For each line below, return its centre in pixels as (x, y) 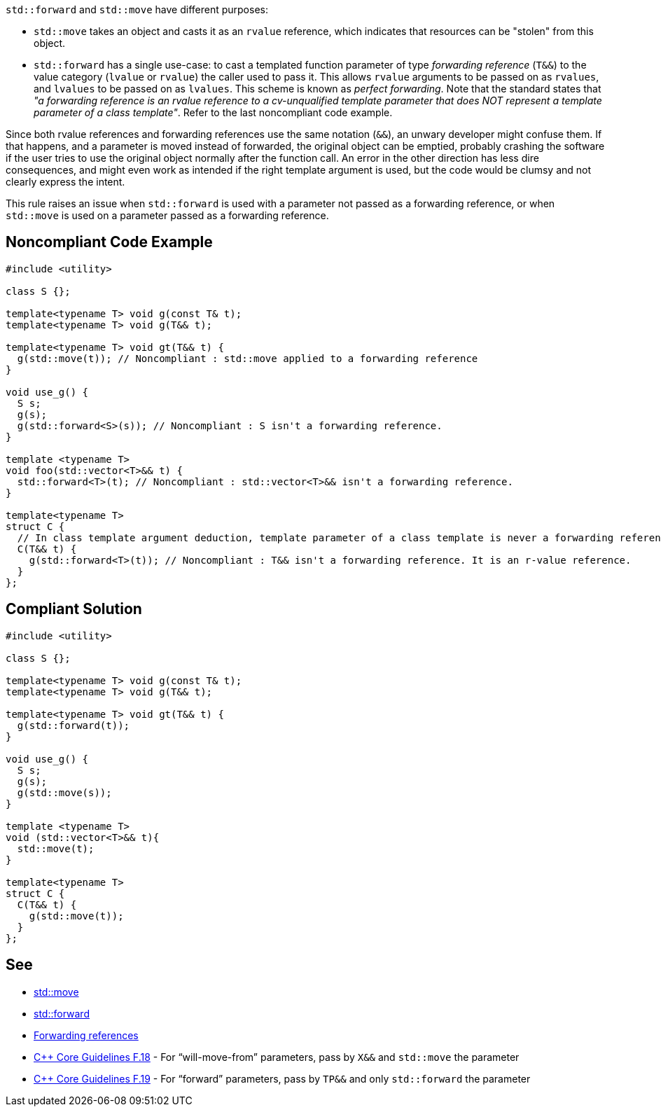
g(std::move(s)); (64, 792)
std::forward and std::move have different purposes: (137, 9)
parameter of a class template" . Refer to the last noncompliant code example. (213, 112)
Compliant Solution (74, 609)
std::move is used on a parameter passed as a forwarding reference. (167, 215)
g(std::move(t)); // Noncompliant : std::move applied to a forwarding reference (248, 358)
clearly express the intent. (65, 182)
